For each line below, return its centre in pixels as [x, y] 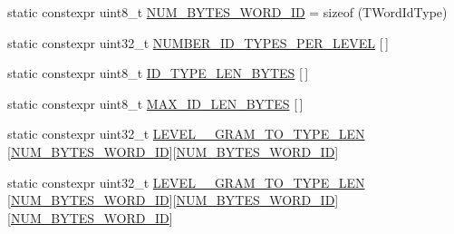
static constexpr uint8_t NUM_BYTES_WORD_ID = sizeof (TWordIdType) [227, 12]
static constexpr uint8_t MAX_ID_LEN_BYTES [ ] [155, 103]
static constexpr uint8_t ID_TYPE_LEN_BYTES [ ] [158, 73]
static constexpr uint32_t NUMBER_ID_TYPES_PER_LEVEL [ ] [198, 42]
